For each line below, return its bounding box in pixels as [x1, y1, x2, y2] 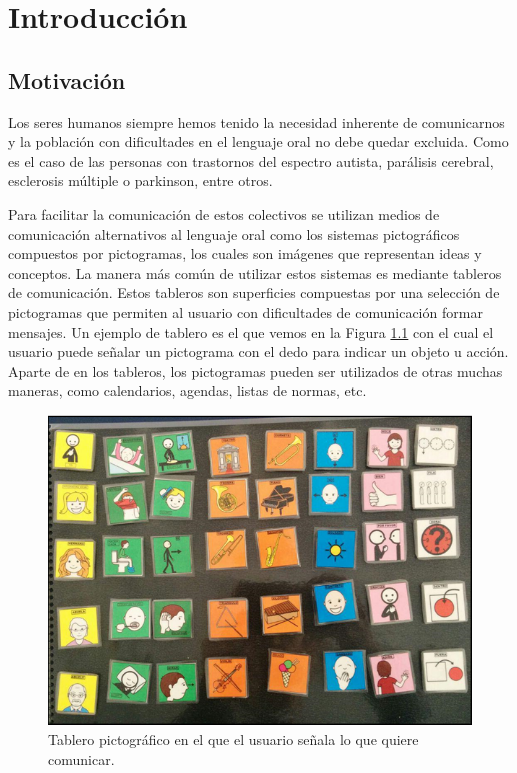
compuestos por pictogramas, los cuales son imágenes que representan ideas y [8, 243, 482, 264]
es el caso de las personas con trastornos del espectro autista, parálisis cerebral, [8, 150, 494, 171]
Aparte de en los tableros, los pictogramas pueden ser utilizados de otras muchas [8, 360, 503, 381]
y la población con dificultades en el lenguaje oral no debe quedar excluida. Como [8, 131, 509, 152]
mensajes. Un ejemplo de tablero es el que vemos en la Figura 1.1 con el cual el [8, 321, 494, 342]
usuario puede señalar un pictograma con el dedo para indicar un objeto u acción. [8, 341, 509, 362]
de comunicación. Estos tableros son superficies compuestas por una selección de [8, 282, 500, 303]
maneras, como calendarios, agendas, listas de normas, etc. [8, 380, 367, 401]
